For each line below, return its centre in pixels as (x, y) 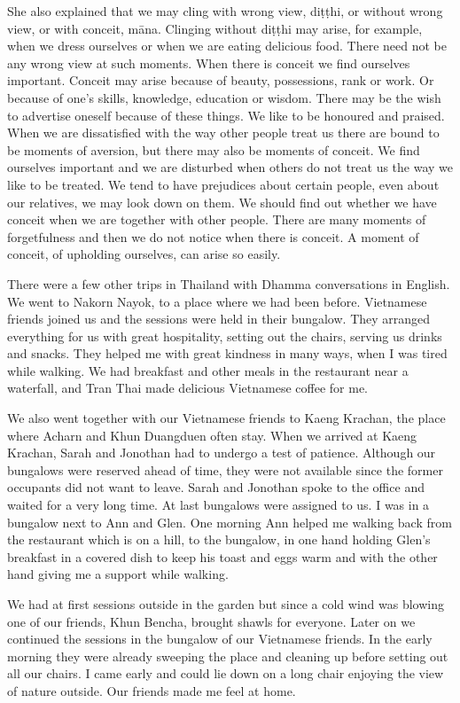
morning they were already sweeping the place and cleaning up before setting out (228, 656)
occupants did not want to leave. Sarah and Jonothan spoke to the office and (216, 487)
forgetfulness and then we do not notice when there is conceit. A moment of (213, 236)
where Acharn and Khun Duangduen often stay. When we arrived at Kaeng (212, 435)
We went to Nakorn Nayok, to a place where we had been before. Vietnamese (217, 301)
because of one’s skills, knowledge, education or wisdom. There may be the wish (224, 97)
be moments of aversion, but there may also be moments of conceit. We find (214, 149)
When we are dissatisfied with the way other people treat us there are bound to (223, 133)
